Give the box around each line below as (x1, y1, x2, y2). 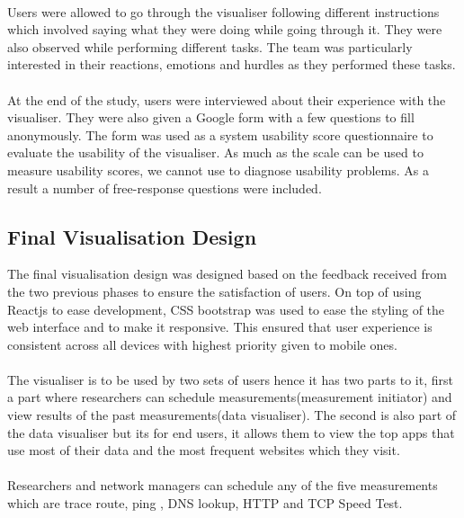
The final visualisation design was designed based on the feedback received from (7, 264, 447, 283)
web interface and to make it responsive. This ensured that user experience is (7, 317, 433, 336)
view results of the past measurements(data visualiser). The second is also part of (7, 406, 457, 424)
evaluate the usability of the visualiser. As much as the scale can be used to (7, 143, 424, 162)
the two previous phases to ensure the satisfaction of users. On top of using (7, 281, 422, 300)
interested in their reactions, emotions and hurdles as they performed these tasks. (7, 55, 456, 74)
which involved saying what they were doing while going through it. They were (7, 20, 442, 39)
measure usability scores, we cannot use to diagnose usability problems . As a (7, 160, 429, 179)
